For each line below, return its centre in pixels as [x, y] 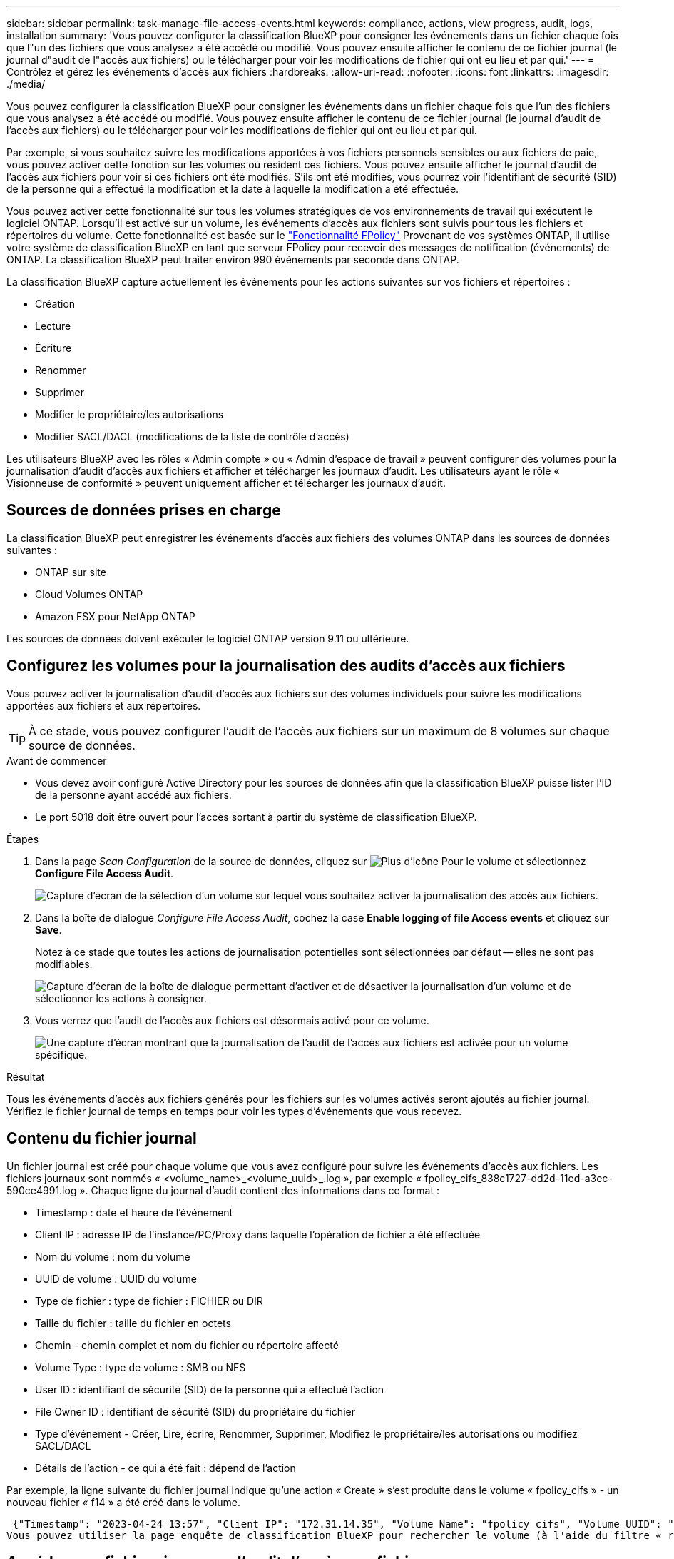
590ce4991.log [42, 1190]
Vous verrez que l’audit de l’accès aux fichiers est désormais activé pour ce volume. [232, 1020]
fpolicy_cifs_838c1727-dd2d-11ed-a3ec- [519, 1178]
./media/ [26, 84]
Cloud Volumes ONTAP [89, 594]
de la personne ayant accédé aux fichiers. [133, 794]
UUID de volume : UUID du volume [116, 1278]
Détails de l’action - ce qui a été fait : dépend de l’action [165, 1468]
